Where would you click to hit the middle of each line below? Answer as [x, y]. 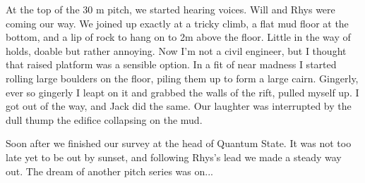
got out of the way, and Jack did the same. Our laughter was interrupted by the [179, 106]
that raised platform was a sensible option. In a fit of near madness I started [171, 64]
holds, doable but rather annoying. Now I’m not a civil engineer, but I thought [176, 50]
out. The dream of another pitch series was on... [109, 171]
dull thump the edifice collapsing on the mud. [104, 119]
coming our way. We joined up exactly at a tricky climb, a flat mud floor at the [177, 23]
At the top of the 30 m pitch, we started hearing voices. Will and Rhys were [170, 9]
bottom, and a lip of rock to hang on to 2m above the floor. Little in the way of [178, 37]
